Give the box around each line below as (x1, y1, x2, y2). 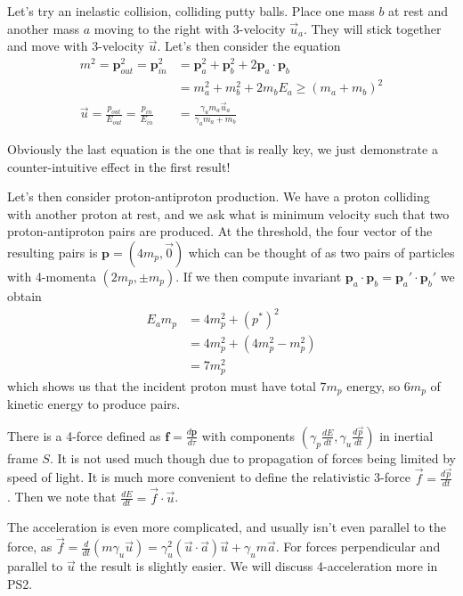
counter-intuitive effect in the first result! (7, 157, 231, 176)
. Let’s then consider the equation (157, 37, 341, 55)
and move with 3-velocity (7, 37, 144, 55)
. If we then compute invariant (175, 266, 342, 285)
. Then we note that (7, 487, 117, 506)
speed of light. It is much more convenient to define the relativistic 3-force (7, 468, 410, 486)
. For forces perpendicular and (275, 537, 441, 556)
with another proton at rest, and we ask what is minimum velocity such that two (7, 204, 450, 223)
